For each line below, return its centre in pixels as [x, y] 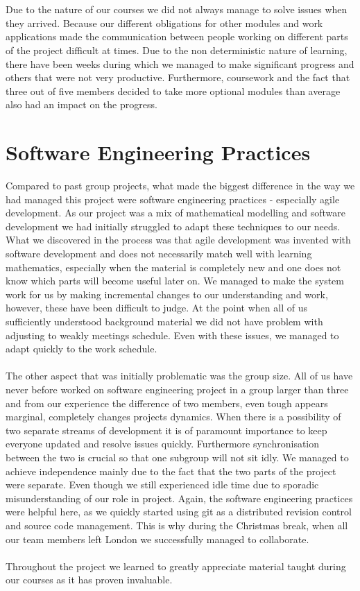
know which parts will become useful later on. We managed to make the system [175, 281]
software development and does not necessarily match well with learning [159, 254]
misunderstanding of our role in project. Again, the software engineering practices [179, 498]
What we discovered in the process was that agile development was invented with [178, 240]
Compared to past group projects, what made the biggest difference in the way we [180, 186]
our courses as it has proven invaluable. [89, 580]
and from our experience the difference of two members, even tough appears [167, 403]
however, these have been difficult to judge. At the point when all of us [156, 308]
